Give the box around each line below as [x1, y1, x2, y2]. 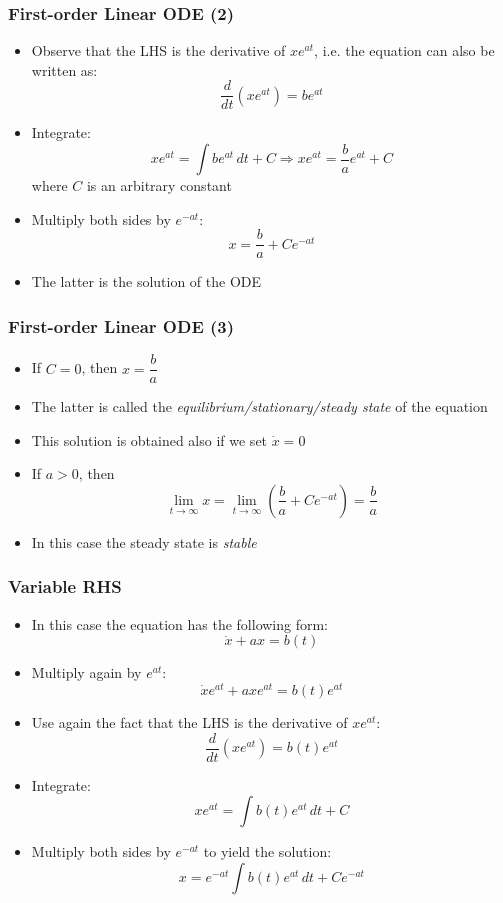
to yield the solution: [203, 841, 332, 862]
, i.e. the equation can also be [314, 40, 495, 61]
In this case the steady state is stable [31, 531, 257, 552]
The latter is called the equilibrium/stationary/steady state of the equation [31, 396, 488, 417]
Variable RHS [8, 574, 122, 599]
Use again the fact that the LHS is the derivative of [31, 712, 348, 733]
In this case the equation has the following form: [31, 613, 329, 634]
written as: [31, 59, 98, 80]
